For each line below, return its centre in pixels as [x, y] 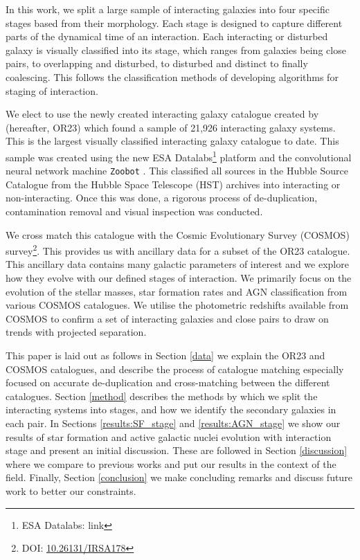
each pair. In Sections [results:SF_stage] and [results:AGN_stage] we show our [173, 423]
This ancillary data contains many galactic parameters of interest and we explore [177, 264]
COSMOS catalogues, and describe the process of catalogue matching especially [175, 369]
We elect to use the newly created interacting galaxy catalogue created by [162, 114]
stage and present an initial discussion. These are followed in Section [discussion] [177, 450]
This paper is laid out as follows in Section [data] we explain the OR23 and [165, 355]
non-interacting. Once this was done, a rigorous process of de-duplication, [162, 198]
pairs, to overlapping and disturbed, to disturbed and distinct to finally [157, 63]
